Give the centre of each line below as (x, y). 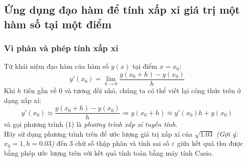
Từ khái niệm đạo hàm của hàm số (56, 66)
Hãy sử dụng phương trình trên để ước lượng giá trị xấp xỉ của (98, 133)
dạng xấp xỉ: (23, 100)
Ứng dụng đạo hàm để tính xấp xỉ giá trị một (122, 10)
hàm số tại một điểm (58, 24)
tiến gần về (40, 91)
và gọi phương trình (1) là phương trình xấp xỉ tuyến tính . (91, 124)
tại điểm (145, 66)
